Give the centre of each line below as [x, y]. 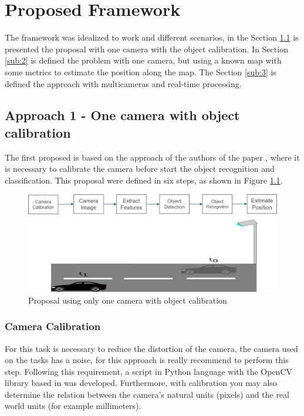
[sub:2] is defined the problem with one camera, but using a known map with [143, 60]
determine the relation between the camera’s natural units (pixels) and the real [147, 394]
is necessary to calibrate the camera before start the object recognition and [140, 169]
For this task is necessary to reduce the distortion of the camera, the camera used [151, 348]
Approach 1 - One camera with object [122, 115]
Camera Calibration [53, 326]
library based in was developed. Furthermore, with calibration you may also [141, 383]
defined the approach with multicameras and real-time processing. [123, 83]
